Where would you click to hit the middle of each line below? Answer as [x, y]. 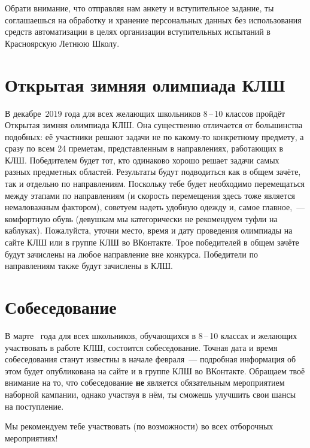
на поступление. [34, 406]
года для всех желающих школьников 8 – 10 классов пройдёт [175, 113]
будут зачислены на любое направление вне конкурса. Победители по [131, 254]
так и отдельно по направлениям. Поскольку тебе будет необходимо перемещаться [155, 184]
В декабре [23, 113]
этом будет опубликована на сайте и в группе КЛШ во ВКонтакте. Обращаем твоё [155, 370]
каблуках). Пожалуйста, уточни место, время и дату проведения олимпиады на [149, 230]
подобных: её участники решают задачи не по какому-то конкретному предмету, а [154, 136]
